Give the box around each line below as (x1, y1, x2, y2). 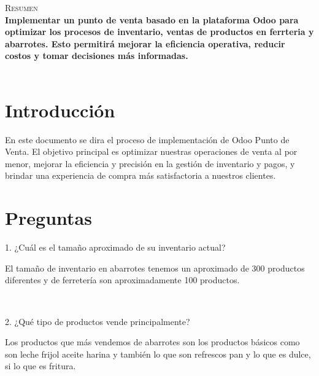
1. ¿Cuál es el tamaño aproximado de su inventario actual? (5, 241, 226, 254)
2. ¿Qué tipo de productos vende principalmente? (5, 315, 190, 327)
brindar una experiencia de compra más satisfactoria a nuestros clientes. (5, 169, 276, 182)
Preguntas (5, 205, 92, 230)
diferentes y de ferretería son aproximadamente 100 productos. (5, 273, 240, 286)
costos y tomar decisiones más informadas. (5, 49, 188, 62)
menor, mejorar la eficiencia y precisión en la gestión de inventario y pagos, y (5, 157, 295, 170)
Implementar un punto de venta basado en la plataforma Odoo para (5, 13, 299, 26)
